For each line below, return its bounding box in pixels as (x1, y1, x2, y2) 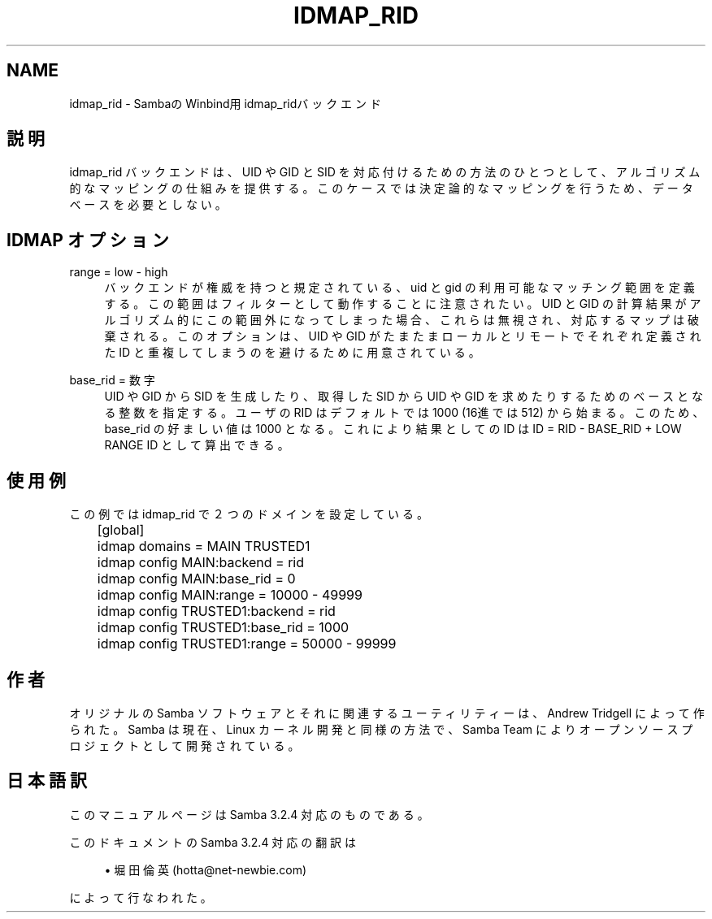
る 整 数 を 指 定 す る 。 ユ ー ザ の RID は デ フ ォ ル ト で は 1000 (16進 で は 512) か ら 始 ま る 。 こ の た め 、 (104, 405, 705, 420)
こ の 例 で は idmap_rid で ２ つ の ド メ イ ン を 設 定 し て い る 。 (69, 507, 428, 522)
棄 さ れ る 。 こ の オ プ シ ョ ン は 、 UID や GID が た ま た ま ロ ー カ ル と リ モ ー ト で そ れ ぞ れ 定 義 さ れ (104, 329, 701, 344)
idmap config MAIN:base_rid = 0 (97, 570, 296, 587)
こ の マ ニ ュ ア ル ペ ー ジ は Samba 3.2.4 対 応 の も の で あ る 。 (69, 807, 429, 821)
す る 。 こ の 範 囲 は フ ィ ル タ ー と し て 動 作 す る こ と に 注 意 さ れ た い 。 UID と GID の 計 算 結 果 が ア (104, 297, 701, 311)
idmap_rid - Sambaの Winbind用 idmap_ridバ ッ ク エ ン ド (69, 96, 381, 111)
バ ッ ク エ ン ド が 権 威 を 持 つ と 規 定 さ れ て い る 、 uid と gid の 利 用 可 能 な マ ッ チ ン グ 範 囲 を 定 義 (104, 280, 695, 295)
